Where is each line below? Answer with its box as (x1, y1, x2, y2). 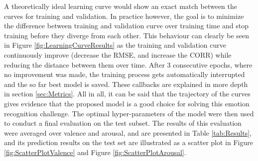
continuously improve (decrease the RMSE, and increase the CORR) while (4, 49, 232, 60)
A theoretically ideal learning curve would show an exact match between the (4, 1, 237, 11)
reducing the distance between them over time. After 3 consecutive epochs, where (4, 59, 253, 70)
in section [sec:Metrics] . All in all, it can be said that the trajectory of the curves (4, 88, 251, 99)
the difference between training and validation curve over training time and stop (4, 20, 249, 31)
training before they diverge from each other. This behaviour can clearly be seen (4, 30, 249, 40)
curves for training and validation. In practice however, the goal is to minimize (4, 10, 244, 21)
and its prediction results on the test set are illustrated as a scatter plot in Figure (4, 137, 253, 148)
